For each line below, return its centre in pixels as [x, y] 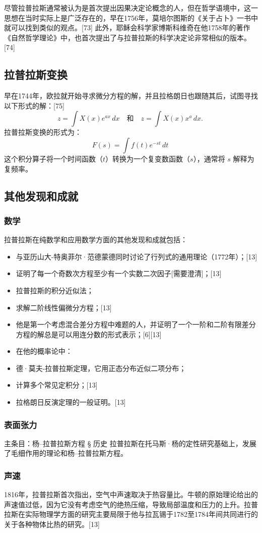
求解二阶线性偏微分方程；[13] [64, 307]
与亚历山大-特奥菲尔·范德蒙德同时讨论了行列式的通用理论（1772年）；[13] [137, 256]
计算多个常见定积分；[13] [57, 385]
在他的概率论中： [44, 351]
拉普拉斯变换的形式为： [43, 132]
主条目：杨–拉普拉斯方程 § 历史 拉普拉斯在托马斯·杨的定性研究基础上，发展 [130, 443]
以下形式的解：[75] [34, 105]
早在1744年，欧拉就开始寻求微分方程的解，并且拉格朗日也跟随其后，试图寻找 [131, 96]
